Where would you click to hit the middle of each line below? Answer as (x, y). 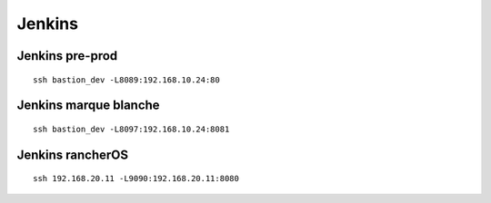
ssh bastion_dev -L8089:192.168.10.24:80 (126, 80)
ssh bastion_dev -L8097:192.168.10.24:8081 (131, 129)
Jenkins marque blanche (88, 106)
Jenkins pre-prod (67, 56)
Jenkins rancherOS (73, 155)
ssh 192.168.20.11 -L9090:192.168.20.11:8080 (136, 179)
